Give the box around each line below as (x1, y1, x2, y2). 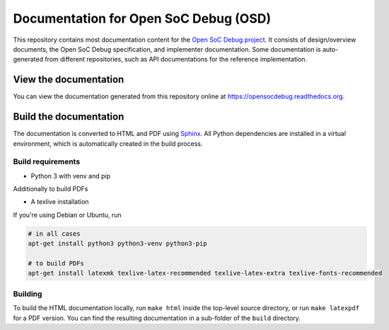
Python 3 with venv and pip (30, 171, 111, 180)
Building (13, 289, 42, 299)
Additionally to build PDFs (13, 185, 88, 193)
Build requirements (13, 157, 81, 166)
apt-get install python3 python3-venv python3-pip (28, 239, 208, 248)
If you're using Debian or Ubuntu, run (13, 210, 122, 219)
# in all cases (28, 229, 81, 237)
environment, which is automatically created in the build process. (13, 139, 203, 148)
